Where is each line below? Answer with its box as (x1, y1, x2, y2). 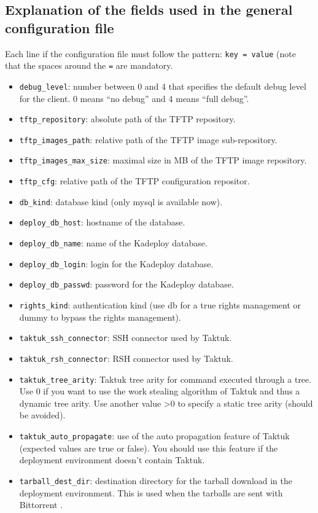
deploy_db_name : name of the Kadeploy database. (19, 237, 207, 249)
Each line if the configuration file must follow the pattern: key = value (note (5, 47, 296, 60)
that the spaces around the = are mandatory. (5, 59, 173, 72)
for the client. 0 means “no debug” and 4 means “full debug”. (19, 92, 249, 104)
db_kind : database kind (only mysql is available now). (19, 195, 223, 208)
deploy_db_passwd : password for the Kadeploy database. (19, 278, 234, 291)
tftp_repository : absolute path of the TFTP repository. (19, 112, 236, 125)
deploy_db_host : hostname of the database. (19, 216, 185, 229)
